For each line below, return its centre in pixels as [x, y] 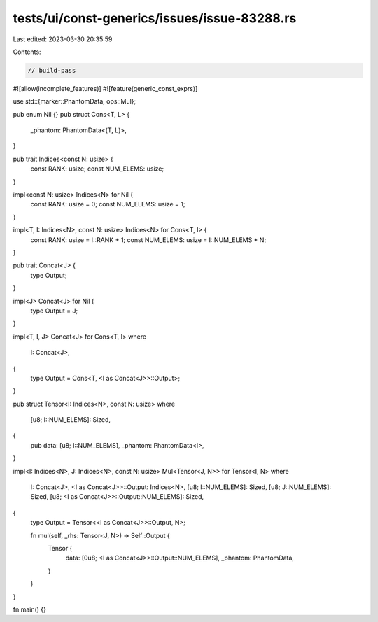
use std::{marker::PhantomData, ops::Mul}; [75, 101]
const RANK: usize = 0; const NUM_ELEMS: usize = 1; [108, 204]
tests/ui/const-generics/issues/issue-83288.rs [155, 18]
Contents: [27, 52]
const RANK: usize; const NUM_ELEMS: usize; [97, 169]
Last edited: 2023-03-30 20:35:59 [63, 39]
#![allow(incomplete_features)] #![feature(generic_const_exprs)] [105, 88]
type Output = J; [54, 311]
